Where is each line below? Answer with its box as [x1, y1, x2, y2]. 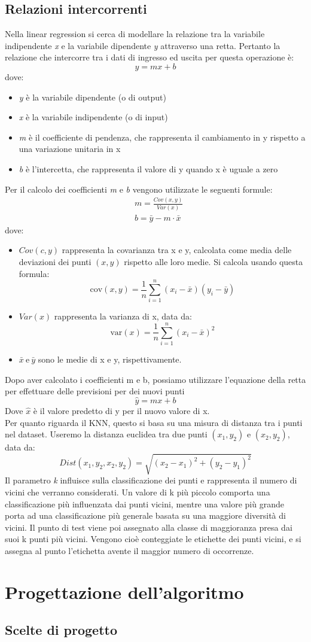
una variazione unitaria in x [19, 142, 121, 155]
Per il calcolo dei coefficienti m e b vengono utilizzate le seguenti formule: [5, 182, 273, 195]
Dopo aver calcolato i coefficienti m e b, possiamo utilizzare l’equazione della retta [5, 373, 306, 385]
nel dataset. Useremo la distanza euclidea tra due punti [5, 428, 208, 440]
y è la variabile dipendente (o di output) [19, 90, 166, 103]
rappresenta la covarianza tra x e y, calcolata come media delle [62, 244, 292, 256]
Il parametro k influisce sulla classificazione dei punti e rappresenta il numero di [5, 474, 297, 486]
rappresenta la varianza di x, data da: [54, 310, 192, 322]
